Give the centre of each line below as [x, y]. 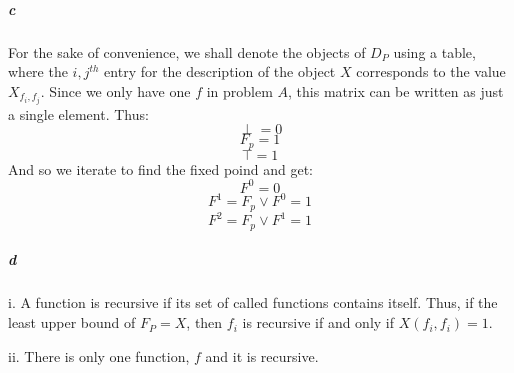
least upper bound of [72, 322]
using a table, [434, 51]
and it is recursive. [262, 355]
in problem [239, 90]
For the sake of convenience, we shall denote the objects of [187, 51]
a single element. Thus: [78, 113]
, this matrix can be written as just [396, 90]
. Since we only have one [115, 90]
